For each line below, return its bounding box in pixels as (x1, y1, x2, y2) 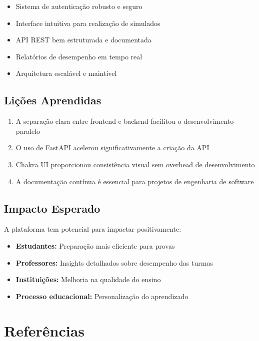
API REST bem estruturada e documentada (15, 34, 151, 45)
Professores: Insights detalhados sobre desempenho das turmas (15, 257, 213, 268)
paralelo (15, 125, 40, 136)
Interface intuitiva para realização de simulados (15, 17, 160, 28)
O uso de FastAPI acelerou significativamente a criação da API (15, 142, 209, 153)
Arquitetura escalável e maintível (15, 68, 117, 78)
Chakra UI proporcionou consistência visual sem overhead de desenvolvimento (15, 159, 255, 169)
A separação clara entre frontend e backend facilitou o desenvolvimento (15, 116, 234, 126)
